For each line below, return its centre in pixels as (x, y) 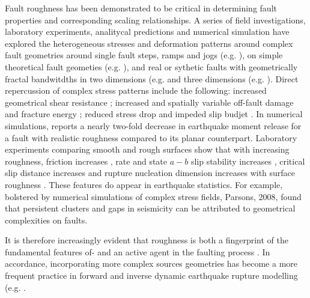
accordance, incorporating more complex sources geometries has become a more (151, 263)
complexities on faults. (46, 220)
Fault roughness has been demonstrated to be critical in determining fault (141, 8)
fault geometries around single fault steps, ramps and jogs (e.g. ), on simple (144, 55)
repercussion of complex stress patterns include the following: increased (136, 90)
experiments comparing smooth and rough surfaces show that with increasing (147, 149)
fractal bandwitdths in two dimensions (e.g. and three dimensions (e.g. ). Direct (152, 78)
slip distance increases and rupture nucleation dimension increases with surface (150, 173)
